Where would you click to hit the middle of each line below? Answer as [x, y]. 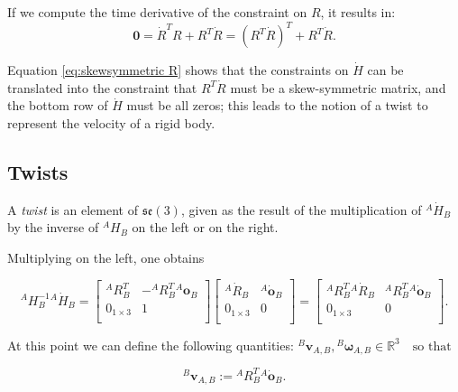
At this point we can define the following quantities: [151, 345]
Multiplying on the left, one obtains [106, 257]
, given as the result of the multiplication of [301, 209]
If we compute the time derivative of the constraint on [157, 12]
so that [432, 346]
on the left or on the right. [205, 227]
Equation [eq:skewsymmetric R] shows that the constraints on [178, 70]
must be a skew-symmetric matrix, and [338, 87]
